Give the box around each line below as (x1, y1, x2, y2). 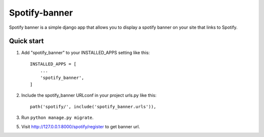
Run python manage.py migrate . (21, 115, 94, 120)
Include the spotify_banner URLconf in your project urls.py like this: (21, 93, 156, 98)
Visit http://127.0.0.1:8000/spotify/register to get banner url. (21, 123, 140, 129)
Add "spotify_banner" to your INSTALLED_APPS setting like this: (21, 50, 150, 56)
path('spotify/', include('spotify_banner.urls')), (30, 104, 156, 109)
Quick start (9, 37, 44, 45)
